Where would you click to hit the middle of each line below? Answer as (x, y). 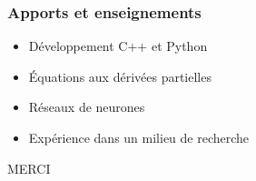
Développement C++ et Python (118, 46)
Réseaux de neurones (87, 107)
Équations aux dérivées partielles (120, 76)
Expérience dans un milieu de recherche (139, 137)
